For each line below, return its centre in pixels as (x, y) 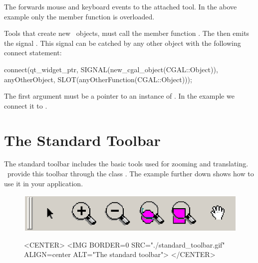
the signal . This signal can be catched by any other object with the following (123, 43)
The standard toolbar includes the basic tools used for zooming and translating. (126, 164)
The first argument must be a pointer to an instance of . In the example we (119, 96)
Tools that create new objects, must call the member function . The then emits (127, 33)
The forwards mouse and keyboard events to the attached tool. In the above (121, 6)
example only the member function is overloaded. (79, 16)
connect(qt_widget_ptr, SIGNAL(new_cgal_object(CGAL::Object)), (111, 69)
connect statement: (33, 53)
